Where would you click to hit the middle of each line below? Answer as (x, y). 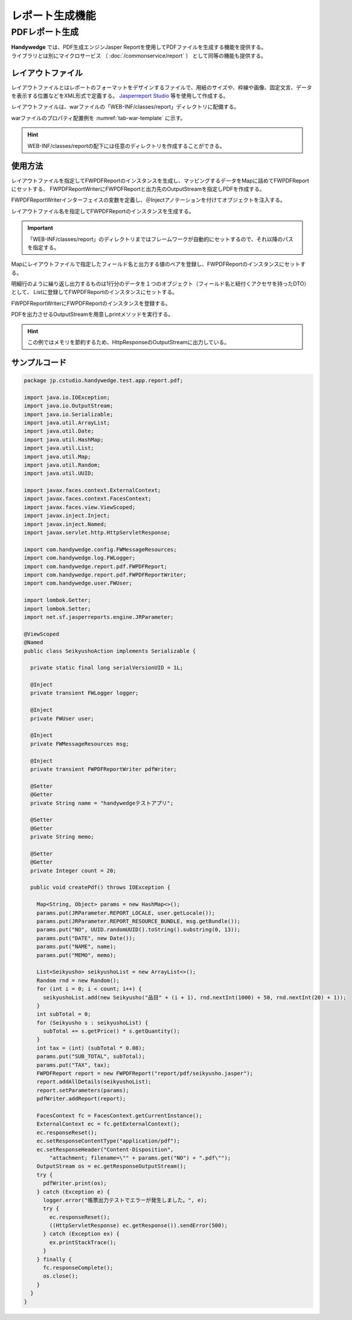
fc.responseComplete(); (78, 1268)
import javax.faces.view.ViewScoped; (80, 507)
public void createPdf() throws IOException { (101, 887)
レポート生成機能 (54, 16)
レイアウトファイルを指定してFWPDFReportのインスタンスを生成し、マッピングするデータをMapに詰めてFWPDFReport (160, 181)
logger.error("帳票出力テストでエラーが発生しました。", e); (125, 1200)
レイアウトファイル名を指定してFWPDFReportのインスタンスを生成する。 (103, 211)
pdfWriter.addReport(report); (81, 1099)
